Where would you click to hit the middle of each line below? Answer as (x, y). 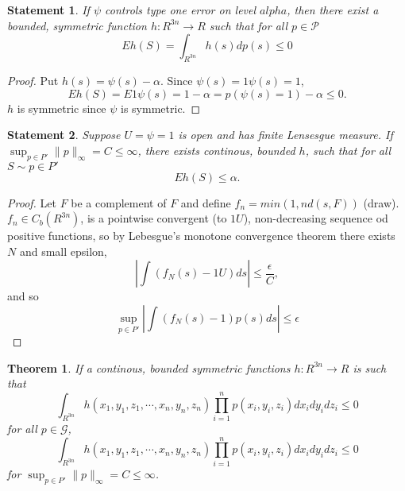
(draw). (381, 202)
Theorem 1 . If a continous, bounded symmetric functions (149, 367)
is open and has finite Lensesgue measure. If (285, 135)
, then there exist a (333, 10)
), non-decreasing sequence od (316, 218)
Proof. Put (33, 80)
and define (206, 202)
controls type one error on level (181, 10)
